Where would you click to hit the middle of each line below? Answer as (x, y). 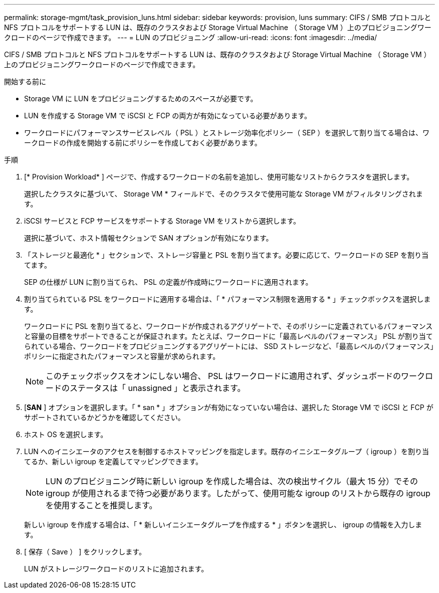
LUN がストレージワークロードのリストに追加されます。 (116, 569)
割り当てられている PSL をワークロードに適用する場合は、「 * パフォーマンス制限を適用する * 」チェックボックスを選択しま (228, 299)
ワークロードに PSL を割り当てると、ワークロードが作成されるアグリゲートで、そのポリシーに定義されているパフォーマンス (229, 326)
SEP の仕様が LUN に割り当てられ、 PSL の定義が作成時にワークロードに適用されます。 (168, 282)
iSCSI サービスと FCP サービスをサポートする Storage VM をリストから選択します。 (162, 221)
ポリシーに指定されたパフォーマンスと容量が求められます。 (122, 356)
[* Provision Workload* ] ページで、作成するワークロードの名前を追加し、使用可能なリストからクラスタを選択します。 (219, 177)
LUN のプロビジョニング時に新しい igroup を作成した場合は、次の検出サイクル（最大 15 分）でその (232, 481)
